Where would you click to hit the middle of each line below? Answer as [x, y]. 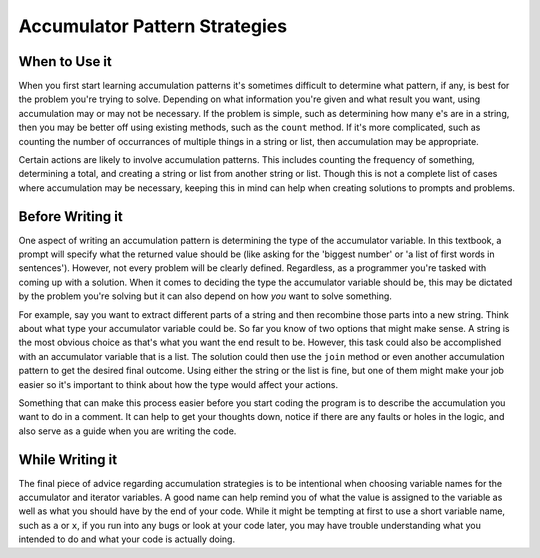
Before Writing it [71, 216]
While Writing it [68, 459]
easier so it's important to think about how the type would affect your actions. [178, 384]
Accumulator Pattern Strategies [153, 26]
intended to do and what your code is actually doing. [126, 539]
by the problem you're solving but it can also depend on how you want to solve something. [205, 296]
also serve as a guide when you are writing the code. [127, 431]
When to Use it [65, 61]
